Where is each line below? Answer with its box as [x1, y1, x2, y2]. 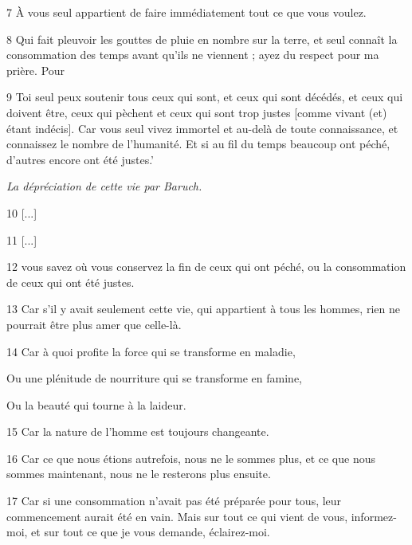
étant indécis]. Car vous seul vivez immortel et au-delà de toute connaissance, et [6, 120, 398, 136]
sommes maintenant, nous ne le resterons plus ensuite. [6, 465, 271, 482]
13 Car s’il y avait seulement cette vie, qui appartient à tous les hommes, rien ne [6, 300, 400, 317]
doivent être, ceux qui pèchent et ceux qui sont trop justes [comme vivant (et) [6, 104, 387, 120]
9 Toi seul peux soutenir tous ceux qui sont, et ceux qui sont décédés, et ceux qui [6, 88, 403, 105]
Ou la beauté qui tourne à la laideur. [6, 396, 186, 413]
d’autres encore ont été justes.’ [6, 151, 155, 167]
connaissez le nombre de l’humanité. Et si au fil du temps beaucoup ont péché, [6, 135, 390, 152]
